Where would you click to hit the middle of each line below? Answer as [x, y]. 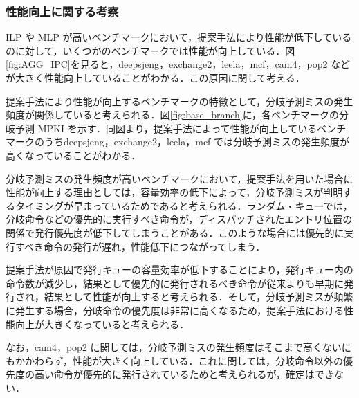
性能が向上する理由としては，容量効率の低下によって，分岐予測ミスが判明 [174, 192]
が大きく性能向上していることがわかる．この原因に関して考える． [155, 78]
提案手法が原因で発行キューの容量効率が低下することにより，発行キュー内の [179, 270]
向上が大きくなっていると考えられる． [102, 324]
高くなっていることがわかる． [73, 155]
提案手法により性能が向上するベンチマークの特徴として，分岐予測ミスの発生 [179, 101]
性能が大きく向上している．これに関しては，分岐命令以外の [208, 360]
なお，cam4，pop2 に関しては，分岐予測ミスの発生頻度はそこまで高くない [174, 347]
